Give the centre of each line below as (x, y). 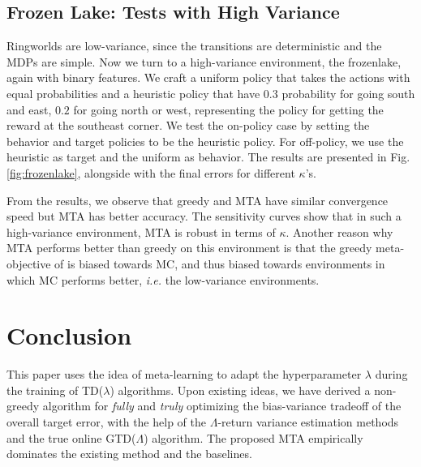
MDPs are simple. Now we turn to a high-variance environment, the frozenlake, (204, 61)
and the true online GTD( (71, 437)
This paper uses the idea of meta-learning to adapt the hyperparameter (184, 374)
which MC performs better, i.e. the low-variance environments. (163, 279)
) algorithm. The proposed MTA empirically (253, 437)
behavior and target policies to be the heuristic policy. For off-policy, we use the (205, 141)
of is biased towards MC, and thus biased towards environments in (220, 263)
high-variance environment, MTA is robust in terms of (141, 231)
